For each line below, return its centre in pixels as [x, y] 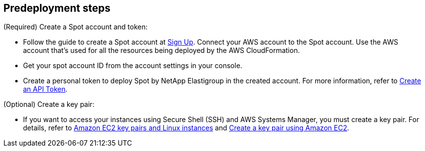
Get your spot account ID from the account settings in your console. [133, 66]
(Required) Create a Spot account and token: [75, 27]
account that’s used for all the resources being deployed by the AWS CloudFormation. [162, 50]
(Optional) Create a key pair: [49, 104]
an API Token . [45, 89]
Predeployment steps [57, 8]
